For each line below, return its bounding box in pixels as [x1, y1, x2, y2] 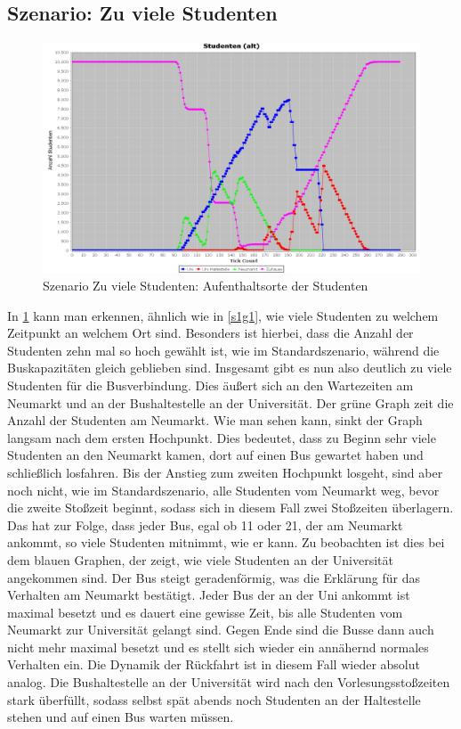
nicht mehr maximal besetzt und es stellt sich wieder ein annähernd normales [7, 637, 429, 656]
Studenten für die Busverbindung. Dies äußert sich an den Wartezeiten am [7, 375, 414, 394]
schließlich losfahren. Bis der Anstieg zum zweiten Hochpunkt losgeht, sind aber [7, 463, 443, 481]
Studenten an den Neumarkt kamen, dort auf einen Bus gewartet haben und [7, 446, 424, 464]
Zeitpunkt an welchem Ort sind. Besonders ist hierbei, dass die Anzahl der [7, 324, 414, 342]
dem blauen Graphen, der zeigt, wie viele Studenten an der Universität [7, 550, 393, 569]
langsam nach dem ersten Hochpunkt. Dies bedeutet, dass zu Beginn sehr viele [7, 428, 436, 446]
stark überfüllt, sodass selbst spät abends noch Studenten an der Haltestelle [7, 690, 421, 709]
